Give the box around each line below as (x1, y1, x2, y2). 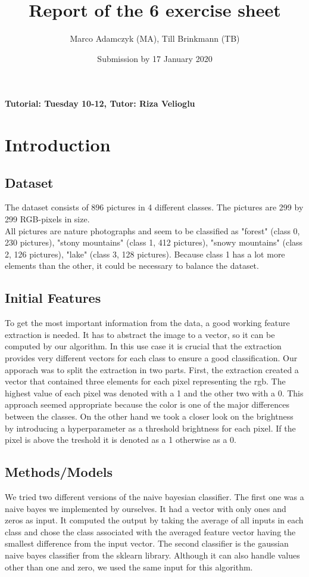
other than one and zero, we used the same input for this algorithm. (5, 560, 253, 573)
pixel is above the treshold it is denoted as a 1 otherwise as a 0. (5, 433, 236, 446)
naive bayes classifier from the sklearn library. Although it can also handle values (5, 548, 300, 561)
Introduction (5, 132, 111, 157)
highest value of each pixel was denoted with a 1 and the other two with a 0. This (5, 386, 304, 399)
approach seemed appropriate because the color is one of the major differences (5, 398, 290, 411)
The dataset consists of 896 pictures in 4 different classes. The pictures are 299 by (5, 201, 304, 213)
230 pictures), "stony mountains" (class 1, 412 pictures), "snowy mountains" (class (5, 236, 303, 249)
